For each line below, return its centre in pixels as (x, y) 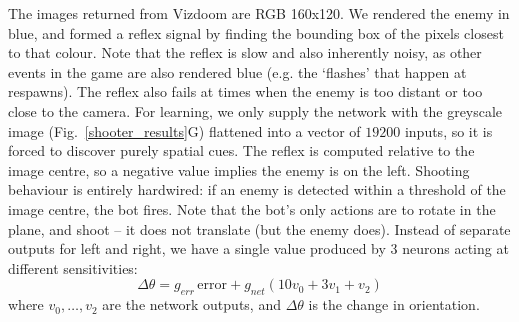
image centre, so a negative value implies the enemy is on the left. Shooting (239, 169)
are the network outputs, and (191, 304)
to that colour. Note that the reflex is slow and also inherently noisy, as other (245, 52)
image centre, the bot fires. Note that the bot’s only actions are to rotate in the (252, 208)
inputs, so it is (448, 130)
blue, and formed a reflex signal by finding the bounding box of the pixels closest (256, 32)
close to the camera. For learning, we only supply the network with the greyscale (255, 110)
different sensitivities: (73, 267)
